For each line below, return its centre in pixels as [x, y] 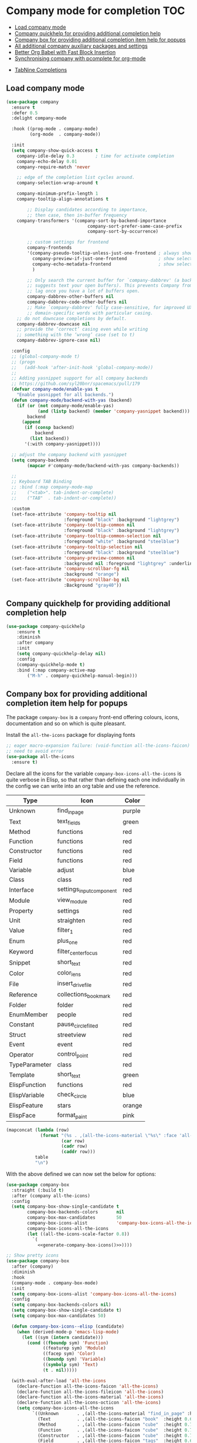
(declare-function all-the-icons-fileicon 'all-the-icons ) [90, 1392]
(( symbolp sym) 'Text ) [71, 1365]
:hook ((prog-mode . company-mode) [55, 129]
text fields [69, 822]
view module [72, 900]
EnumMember [28, 1015]
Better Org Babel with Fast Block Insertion [65, 52]
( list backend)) [49, 438]
